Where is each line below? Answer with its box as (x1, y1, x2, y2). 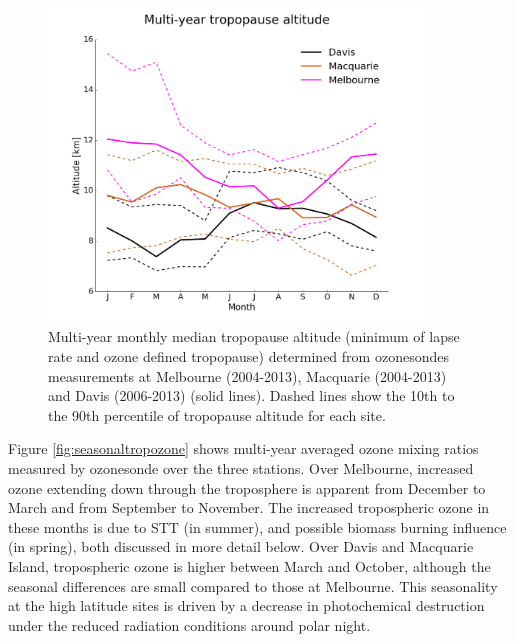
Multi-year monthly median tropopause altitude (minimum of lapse (48, 326, 460, 347)
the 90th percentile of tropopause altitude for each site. (48, 404, 386, 425)
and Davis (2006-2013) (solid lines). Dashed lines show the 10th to (48, 385, 455, 406)
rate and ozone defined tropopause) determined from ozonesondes (48, 346, 449, 366)
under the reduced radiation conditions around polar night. (8, 614, 371, 635)
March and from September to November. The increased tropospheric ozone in (8, 497, 490, 518)
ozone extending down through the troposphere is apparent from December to (8, 477, 486, 498)
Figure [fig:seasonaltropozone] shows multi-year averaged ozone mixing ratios (8, 438, 479, 459)
